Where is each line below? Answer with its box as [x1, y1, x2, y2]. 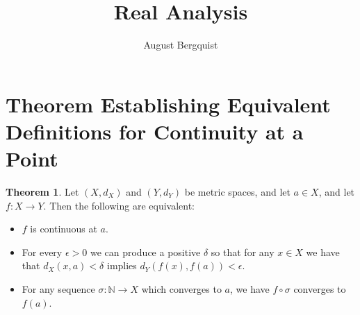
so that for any [211, 244, 275, 259]
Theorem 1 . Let [6, 185, 79, 199]
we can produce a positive [90, 244, 201, 259]
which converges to [141, 282, 222, 296]
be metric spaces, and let [184, 185, 291, 199]
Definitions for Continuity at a [6, 117, 304, 145]
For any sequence [22, 282, 95, 296]
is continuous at [30, 221, 97, 236]
